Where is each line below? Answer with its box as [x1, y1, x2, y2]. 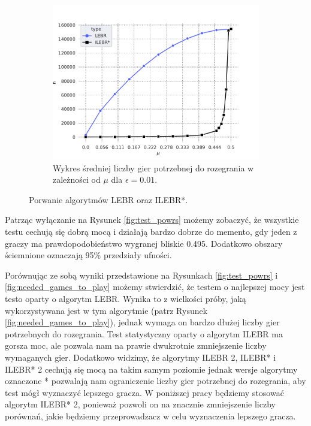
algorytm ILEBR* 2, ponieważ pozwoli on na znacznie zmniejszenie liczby [5, 398, 276, 410]
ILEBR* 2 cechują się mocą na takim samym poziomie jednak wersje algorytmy [5, 362, 298, 375]
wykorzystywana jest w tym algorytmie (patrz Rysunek [5, 304, 208, 316]
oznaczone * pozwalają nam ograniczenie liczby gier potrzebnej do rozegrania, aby [5, 374, 306, 387]
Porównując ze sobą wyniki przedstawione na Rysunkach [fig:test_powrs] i [5, 268, 278, 281]
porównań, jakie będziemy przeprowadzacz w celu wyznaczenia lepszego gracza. [5, 409, 296, 422]
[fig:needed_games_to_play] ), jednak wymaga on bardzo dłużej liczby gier [5, 316, 280, 328]
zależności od [53, 173, 101, 186]
